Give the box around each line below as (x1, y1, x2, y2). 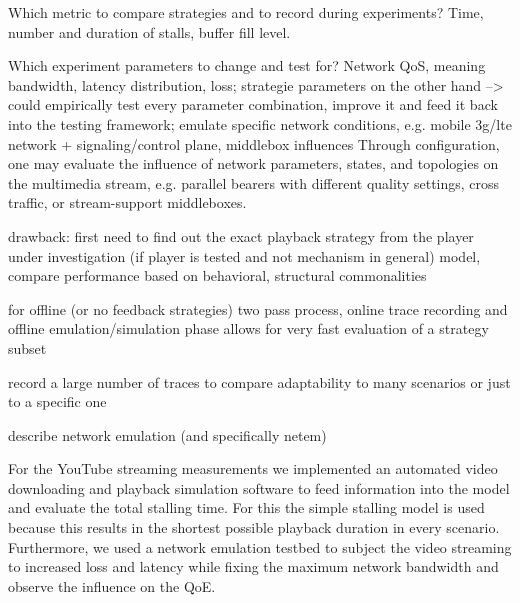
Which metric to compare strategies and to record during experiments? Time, (8, 2, 484, 22)
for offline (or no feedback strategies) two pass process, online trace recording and (8, 298, 508, 319)
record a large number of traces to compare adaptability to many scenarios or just (8, 371, 511, 392)
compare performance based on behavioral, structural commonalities (8, 265, 427, 286)
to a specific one (8, 391, 107, 412)
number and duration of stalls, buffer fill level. (8, 21, 291, 42)
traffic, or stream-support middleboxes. (8, 192, 247, 213)
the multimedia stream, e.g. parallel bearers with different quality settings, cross (8, 172, 500, 193)
